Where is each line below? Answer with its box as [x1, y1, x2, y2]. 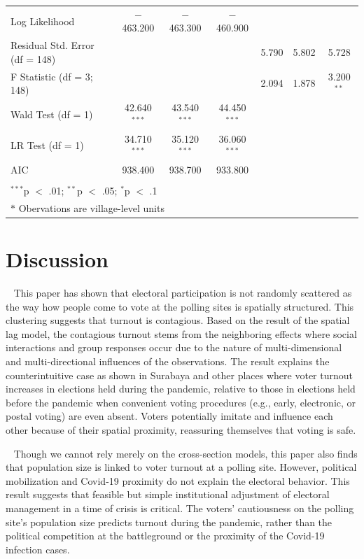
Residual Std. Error [10, 38, 94, 52]
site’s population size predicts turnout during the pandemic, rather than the [6, 514, 332, 529]
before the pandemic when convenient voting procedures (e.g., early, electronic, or [6, 395, 356, 409]
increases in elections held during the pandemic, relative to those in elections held [6, 381, 356, 396]
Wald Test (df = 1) [10, 106, 93, 121]
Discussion [6, 245, 108, 274]
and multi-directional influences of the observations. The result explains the [6, 354, 330, 369]
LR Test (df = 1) [10, 138, 84, 153]
